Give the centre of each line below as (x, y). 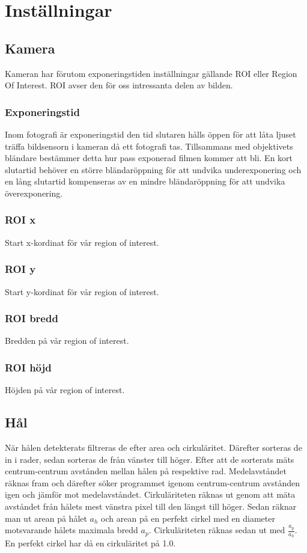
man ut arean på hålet (46, 518)
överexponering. (34, 193)
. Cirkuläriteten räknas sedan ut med (217, 530)
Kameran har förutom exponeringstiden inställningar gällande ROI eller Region (151, 73)
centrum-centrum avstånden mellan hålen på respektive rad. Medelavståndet (146, 471)
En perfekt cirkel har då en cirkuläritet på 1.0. (90, 543)
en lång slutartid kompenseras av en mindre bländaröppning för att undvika (145, 181)
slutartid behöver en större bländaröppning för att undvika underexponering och (153, 169)
